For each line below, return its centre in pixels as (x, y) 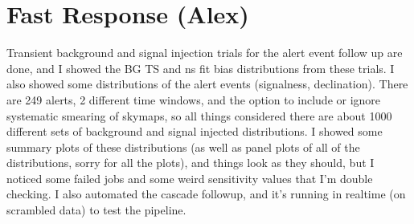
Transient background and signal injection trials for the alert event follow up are (205, 53)
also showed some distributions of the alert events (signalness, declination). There (207, 84)
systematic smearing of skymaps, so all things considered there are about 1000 (199, 115)
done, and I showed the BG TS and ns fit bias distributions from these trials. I (201, 68)
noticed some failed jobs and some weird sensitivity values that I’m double (190, 178)
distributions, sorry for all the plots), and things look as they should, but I (191, 163)
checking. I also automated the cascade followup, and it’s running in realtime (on (206, 194)
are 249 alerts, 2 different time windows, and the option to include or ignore (194, 99)
